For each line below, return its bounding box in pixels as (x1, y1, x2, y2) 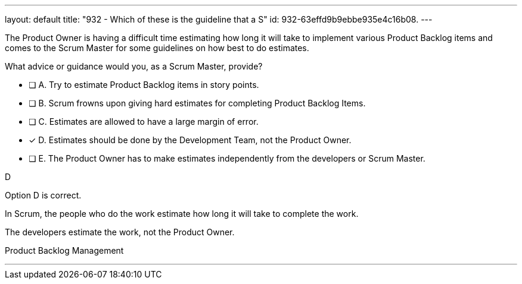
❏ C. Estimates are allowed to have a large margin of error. (29, 116, 259, 127)
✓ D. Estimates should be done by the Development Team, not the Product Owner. (29, 135, 352, 145)
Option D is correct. (5, 190, 82, 200)
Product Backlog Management (5, 245, 124, 255)
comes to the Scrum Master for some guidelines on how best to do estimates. (5, 43, 309, 53)
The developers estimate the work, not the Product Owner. (5, 227, 235, 237)
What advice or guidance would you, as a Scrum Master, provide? (5, 61, 263, 71)
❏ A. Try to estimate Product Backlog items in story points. (29, 80, 259, 90)
